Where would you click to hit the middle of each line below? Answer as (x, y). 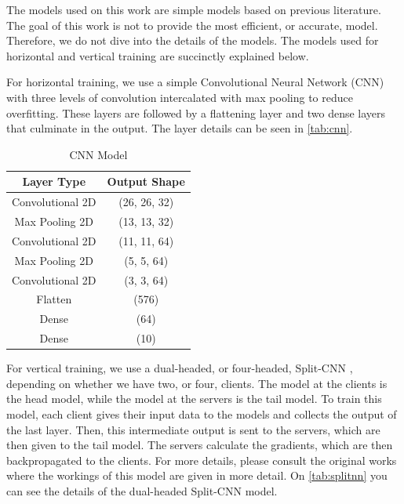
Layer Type (54, 181)
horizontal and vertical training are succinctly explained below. (158, 55)
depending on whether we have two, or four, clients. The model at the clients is (197, 383)
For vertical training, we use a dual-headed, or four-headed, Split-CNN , (180, 368)
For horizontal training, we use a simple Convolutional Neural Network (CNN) (195, 82)
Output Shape (146, 181)
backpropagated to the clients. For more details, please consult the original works (202, 460)
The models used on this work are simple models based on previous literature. (194, 9)
